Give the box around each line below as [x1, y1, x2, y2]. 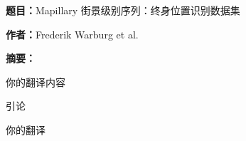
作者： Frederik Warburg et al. [6, 26, 139, 41]
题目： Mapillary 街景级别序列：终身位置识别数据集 [6, 3, 240, 17]
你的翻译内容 [6, 74, 65, 89]
